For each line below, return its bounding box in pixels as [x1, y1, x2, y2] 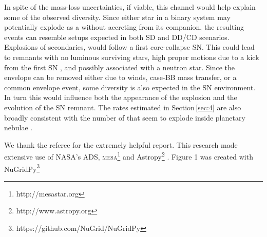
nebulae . [4, 122, 33, 133]
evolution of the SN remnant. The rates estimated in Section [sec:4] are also [4, 102, 241, 112]
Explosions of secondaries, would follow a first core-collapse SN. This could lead [4, 42, 255, 52]
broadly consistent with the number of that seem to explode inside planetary [4, 112, 245, 123]
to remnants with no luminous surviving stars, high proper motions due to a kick [4, 51, 259, 62]
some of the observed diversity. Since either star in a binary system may [4, 11, 231, 22]
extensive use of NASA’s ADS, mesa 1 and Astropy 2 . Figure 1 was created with [4, 150, 253, 162]
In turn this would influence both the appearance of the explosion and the [4, 92, 237, 103]
